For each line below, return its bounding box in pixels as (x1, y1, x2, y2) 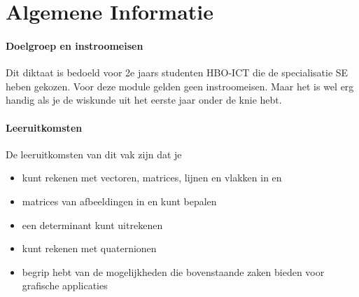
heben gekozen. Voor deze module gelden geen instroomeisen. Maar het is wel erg (6, 78, 354, 93)
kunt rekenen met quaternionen (22, 241, 157, 256)
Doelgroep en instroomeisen (6, 38, 143, 53)
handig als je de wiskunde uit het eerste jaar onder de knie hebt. (6, 92, 282, 107)
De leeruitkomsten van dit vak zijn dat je (6, 146, 182, 161)
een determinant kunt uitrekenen (22, 217, 163, 232)
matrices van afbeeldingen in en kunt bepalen (22, 193, 217, 208)
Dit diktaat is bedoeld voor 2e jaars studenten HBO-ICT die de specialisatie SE (6, 65, 349, 80)
